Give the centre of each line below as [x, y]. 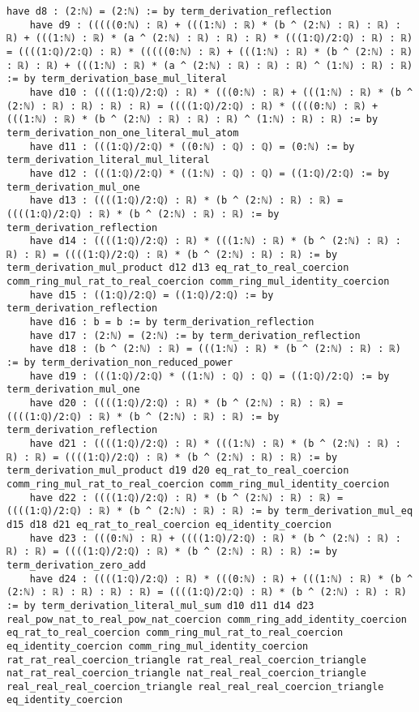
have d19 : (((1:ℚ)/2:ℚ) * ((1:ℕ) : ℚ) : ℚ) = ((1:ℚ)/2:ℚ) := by [209, 376]
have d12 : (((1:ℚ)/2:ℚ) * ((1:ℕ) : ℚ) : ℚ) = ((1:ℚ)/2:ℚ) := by [209, 173]
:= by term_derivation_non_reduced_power [120, 363]
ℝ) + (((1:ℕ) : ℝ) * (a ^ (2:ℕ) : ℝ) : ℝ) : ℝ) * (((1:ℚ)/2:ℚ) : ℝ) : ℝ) [210, 39]
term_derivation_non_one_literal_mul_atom [123, 133]
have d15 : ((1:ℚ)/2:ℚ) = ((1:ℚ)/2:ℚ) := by [152, 295]
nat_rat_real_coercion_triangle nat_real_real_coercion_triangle [186, 673]
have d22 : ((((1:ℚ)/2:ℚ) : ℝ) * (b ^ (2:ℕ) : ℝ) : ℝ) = [186, 498]
